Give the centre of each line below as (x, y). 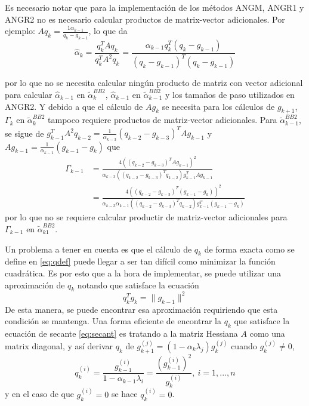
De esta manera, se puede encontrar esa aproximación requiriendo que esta (141, 309)
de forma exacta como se (249, 249)
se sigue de (24, 133)
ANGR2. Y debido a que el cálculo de (74, 106)
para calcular (29, 94)
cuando (244, 346)
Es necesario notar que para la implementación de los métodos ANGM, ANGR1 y (154, 7)
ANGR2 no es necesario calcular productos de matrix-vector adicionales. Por (145, 19)
